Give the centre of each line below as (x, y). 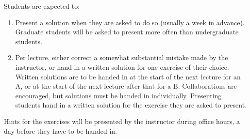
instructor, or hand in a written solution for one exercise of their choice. (122, 67)
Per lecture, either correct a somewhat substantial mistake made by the (122, 57)
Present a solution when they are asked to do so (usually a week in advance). (130, 22)
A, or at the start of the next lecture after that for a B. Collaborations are (126, 86)
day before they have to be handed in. (61, 131)
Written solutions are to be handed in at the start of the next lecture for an (128, 76)
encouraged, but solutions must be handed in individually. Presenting (118, 95)
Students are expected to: (42, 6)
